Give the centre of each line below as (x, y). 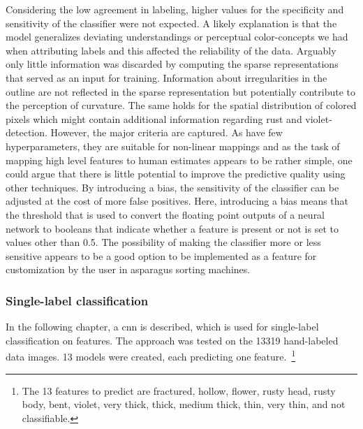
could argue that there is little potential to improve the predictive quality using (176, 174)
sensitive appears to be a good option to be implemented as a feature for (161, 255)
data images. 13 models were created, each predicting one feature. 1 (151, 355)
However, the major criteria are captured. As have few (166, 132)
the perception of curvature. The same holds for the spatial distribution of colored (181, 105)
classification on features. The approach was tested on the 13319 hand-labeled (172, 340)
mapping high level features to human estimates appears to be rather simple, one (179, 160)
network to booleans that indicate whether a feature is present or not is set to (172, 228)
